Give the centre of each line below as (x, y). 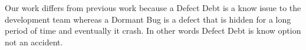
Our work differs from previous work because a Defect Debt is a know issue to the (153, 8)
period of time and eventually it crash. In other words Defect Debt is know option (153, 31)
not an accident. (34, 42)
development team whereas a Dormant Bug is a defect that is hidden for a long (148, 19)
